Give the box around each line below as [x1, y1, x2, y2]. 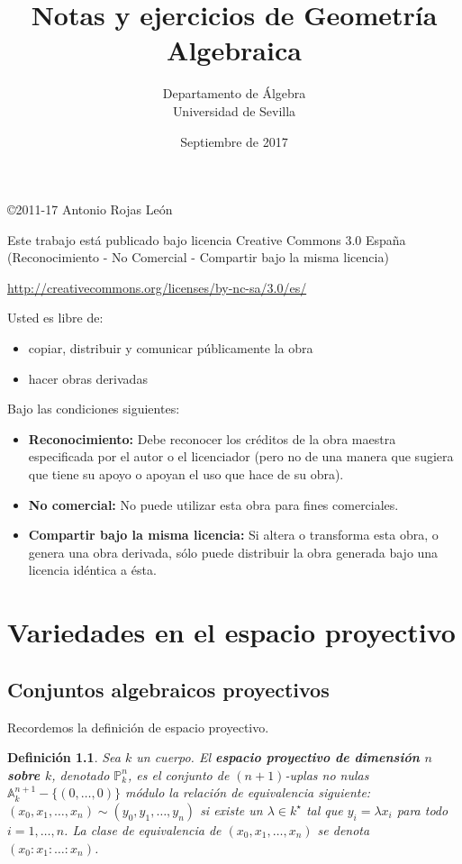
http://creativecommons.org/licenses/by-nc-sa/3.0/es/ [7, 277, 307, 296]
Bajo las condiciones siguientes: [7, 399, 180, 418]
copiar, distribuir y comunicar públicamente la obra [28, 339, 313, 358]
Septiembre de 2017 [180, 132, 288, 150]
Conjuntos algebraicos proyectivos [7, 675, 330, 703]
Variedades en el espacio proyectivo [7, 614, 456, 650]
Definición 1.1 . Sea [7, 748, 121, 767]
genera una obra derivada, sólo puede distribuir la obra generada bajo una [28, 542, 439, 561]
